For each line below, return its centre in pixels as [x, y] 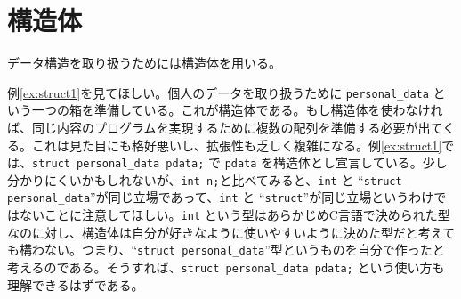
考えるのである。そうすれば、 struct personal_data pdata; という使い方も [226, 267]
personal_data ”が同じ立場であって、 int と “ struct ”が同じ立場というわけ [221, 197]
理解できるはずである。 [76, 284]
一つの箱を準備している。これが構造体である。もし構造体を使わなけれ [237, 110]
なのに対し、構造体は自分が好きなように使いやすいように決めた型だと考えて [231, 232]
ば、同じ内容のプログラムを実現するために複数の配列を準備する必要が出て [225, 127]
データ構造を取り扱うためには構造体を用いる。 [144, 63]
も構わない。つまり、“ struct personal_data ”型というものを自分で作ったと [226, 250]
